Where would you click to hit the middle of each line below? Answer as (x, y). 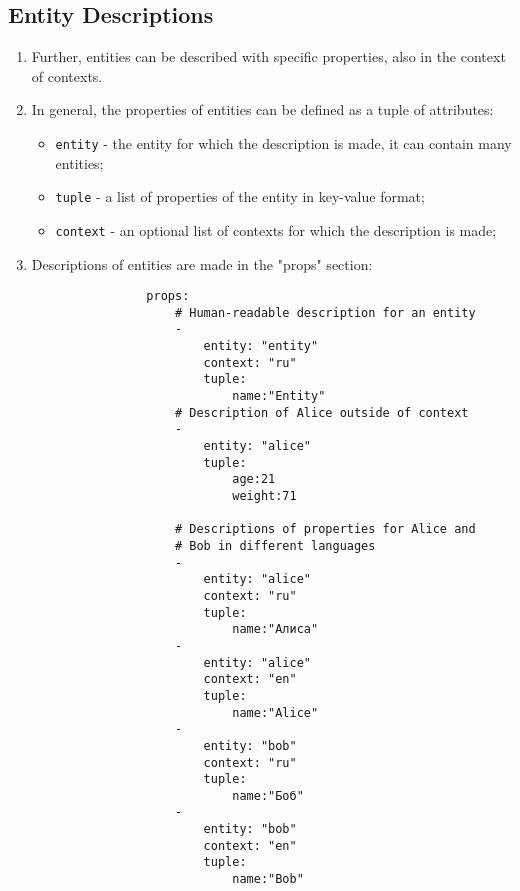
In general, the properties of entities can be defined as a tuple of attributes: (262, 109)
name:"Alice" (275, 712)
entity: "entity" (261, 346)
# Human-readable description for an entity (325, 312)
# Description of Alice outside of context (321, 412)
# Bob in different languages (275, 545)
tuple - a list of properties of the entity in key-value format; (240, 196)
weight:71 (264, 496)
